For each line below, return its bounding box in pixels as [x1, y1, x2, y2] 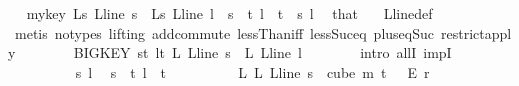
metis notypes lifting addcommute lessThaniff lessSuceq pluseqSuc [14, 22, 434, 43]
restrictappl [440, 22, 512, 43]
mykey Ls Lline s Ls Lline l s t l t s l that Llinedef [26, 3, 433, 23]
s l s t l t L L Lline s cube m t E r [75, 61, 430, 82]
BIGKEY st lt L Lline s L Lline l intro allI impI [73, 42, 452, 63]
